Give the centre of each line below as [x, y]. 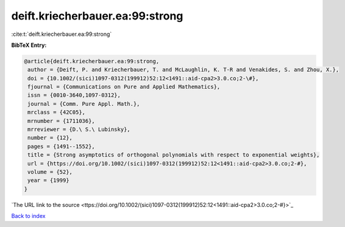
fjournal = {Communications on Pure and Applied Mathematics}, [124, 87]
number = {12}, [50, 138]
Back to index [28, 216]
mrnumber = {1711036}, [62, 121]
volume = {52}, [50, 172]
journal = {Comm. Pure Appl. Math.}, [84, 104]
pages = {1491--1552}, [62, 146]
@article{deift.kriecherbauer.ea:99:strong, [92, 61]
